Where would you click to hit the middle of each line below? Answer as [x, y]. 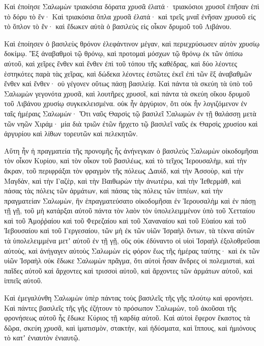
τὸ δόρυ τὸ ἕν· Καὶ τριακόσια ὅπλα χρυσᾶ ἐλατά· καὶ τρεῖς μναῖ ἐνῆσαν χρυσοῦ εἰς [130, 16]
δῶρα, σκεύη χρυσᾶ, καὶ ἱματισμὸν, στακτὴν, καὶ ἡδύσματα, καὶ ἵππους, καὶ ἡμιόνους [130, 327]
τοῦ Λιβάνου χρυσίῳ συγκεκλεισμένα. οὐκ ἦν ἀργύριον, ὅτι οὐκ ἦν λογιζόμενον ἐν [126, 103]
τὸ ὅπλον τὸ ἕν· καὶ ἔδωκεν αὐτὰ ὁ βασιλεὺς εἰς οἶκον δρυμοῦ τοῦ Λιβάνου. [118, 26]
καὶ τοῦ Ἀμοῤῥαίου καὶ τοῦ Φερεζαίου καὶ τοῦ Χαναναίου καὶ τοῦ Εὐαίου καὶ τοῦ [125, 220]
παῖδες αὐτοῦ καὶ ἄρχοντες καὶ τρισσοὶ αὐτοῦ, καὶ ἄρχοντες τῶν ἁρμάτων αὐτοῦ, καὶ [128, 270]
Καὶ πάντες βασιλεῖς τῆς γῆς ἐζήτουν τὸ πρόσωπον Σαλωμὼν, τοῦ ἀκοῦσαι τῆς [120, 307]
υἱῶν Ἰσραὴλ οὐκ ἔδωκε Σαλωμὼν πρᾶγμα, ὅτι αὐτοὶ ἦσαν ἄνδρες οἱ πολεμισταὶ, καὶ [129, 261]
